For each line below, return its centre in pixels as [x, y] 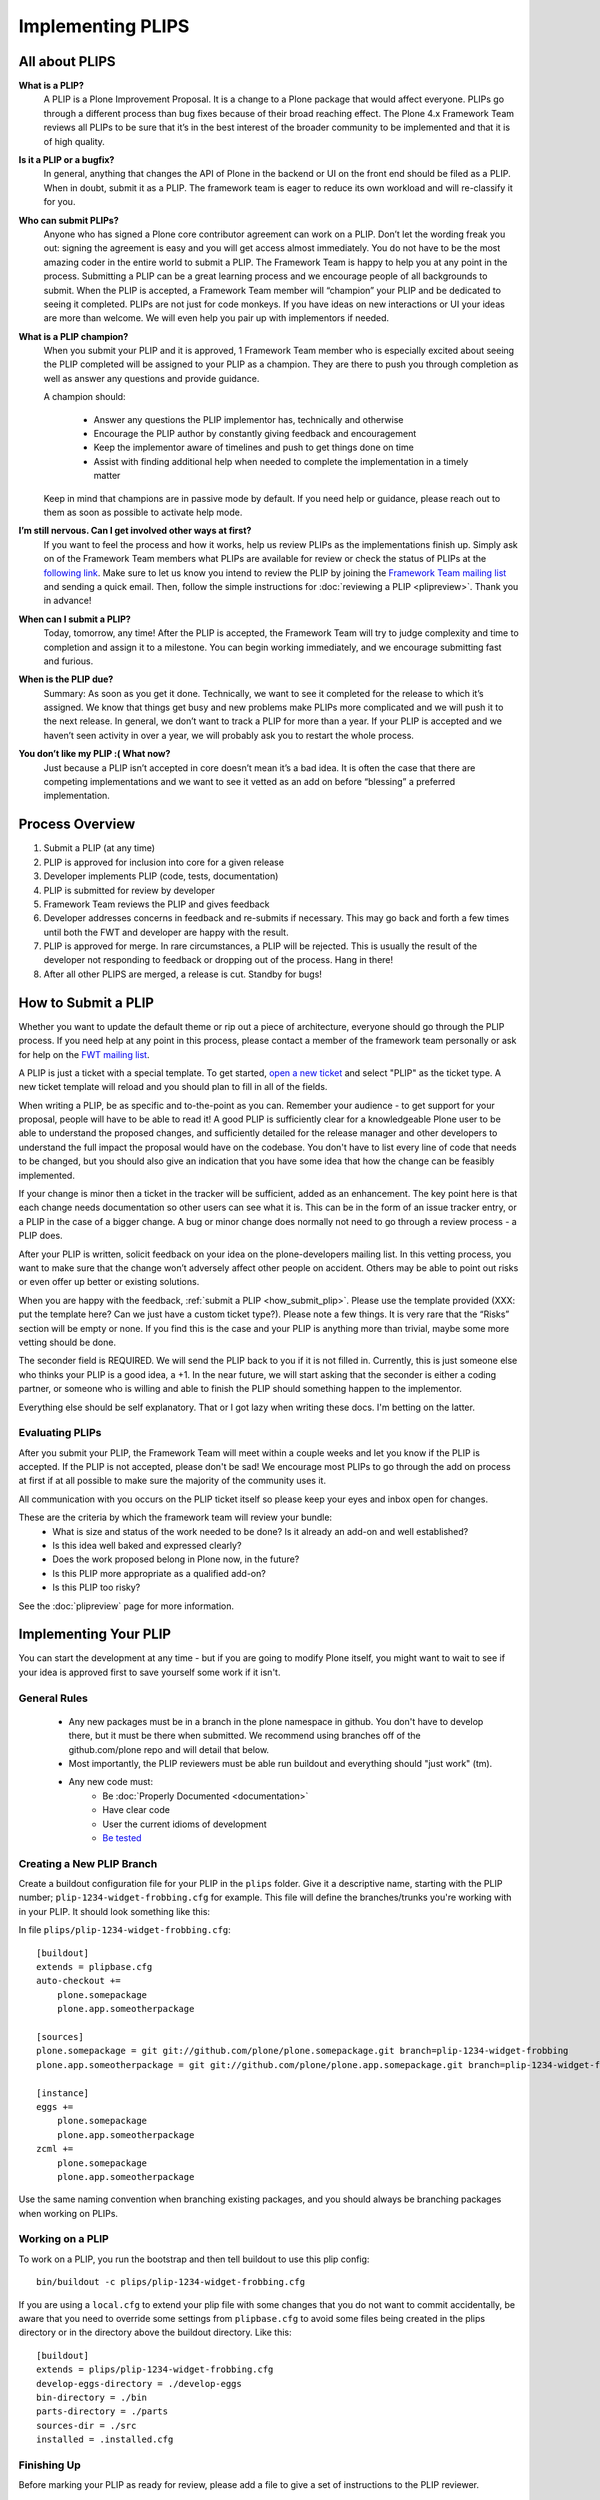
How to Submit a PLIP [86, 1002]
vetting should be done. [67, 1342]
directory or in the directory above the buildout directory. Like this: [155, 2332]
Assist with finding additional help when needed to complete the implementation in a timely [281, 461]
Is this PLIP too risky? [96, 1587]
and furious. [68, 661]
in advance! [67, 601]
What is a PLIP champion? [73, 336]
